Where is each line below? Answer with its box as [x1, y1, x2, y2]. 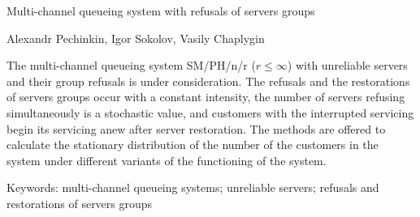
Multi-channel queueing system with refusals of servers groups [6, 2, 315, 19]
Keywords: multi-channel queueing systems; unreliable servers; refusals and [6, 179, 379, 196]
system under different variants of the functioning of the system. [6, 151, 327, 168]
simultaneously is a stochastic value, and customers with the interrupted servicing [6, 104, 414, 121]
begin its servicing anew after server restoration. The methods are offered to [6, 120, 386, 137]
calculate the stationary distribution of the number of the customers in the [6, 136, 379, 153]
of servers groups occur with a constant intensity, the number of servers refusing [6, 88, 405, 105]
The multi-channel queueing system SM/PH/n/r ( [6, 57, 256, 74]
